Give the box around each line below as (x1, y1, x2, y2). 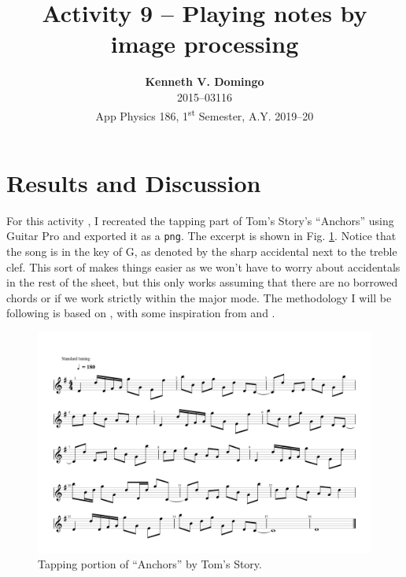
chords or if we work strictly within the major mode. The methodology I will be (6, 289, 392, 305)
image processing (110, 28, 299, 60)
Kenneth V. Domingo (145, 73, 264, 90)
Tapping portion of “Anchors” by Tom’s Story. (38, 556, 262, 572)
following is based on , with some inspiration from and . (6, 305, 275, 321)
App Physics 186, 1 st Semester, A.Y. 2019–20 (95, 105, 314, 124)
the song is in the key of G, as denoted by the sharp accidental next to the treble (6, 242, 397, 259)
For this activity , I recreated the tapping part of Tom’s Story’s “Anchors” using (6, 212, 394, 228)
